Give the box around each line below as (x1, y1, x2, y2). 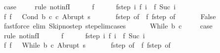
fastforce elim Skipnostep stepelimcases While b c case (3, 21, 213, 31)
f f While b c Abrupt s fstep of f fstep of (3, 40, 171, 50)
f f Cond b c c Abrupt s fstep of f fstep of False (3, 11, 216, 21)
